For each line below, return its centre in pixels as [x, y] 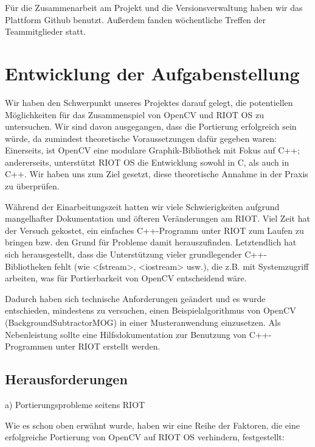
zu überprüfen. [32, 186]
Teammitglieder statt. [45, 31]
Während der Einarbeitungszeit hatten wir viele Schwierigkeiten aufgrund [142, 206]
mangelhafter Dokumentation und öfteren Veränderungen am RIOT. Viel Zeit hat [157, 218]
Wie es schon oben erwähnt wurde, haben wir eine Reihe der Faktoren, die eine [152, 425]
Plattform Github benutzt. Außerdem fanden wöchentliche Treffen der [136, 19]
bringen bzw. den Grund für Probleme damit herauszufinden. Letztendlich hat [151, 242]
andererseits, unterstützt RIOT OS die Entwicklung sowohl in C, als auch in [147, 162]
